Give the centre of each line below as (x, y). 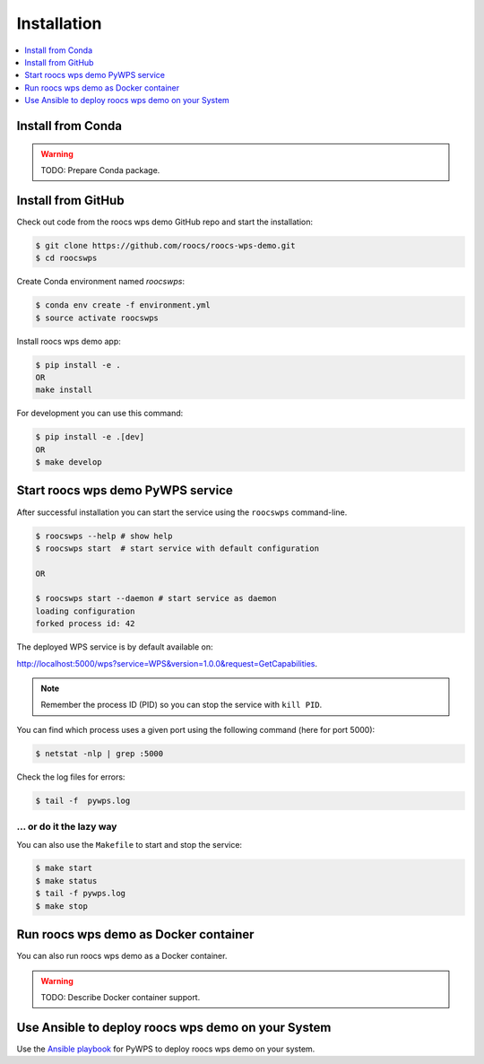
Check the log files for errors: (71, 777)
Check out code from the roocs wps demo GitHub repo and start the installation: (165, 222)
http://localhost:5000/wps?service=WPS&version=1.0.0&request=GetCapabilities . (167, 663)
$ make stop (62, 906)
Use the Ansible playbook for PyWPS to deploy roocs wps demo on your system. (166, 1049)
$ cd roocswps (66, 258)
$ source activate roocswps (97, 318)
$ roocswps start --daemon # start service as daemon (156, 598)
